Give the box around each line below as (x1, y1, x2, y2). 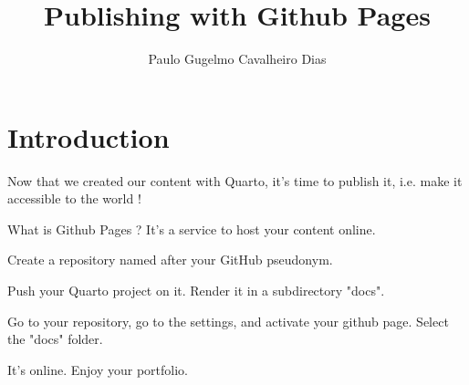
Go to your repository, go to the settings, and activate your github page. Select (7, 311, 449, 330)
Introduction (7, 118, 170, 155)
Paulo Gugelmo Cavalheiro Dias (148, 49, 327, 68)
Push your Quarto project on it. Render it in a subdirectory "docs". (7, 281, 385, 300)
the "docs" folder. (7, 329, 103, 349)
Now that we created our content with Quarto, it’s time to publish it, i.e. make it (7, 171, 463, 190)
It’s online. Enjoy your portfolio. (7, 359, 188, 379)
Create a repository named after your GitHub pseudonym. (7, 250, 333, 269)
